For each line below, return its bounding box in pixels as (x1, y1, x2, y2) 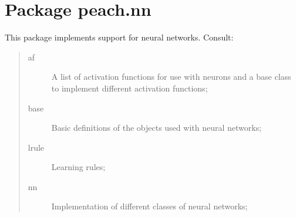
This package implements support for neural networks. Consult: (5, 31, 234, 43)
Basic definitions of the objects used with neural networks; (51, 121, 262, 134)
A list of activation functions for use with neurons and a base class (51, 70, 291, 83)
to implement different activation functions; (51, 82, 208, 94)
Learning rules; (51, 161, 106, 173)
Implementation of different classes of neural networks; (51, 200, 248, 212)
